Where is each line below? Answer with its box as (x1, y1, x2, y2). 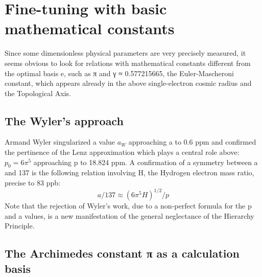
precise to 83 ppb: (5, 177, 61, 188)
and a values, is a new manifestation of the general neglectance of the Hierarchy (5, 210, 254, 221)
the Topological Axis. (5, 87, 71, 98)
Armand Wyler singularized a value (5, 136, 115, 147)
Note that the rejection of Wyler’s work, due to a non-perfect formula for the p (5, 200, 252, 211)
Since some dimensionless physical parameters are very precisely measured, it (5, 48, 246, 58)
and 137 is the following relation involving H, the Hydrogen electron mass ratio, (5, 167, 254, 178)
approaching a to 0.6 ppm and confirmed (128, 136, 256, 147)
